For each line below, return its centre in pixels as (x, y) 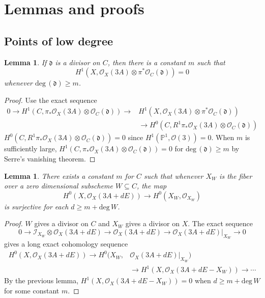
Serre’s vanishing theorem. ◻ (50, 159)
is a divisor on (78, 62)
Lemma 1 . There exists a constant (59, 175)
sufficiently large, (31, 148)
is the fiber (236, 175)
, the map (152, 186)
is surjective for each (36, 206)
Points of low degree (59, 40)
